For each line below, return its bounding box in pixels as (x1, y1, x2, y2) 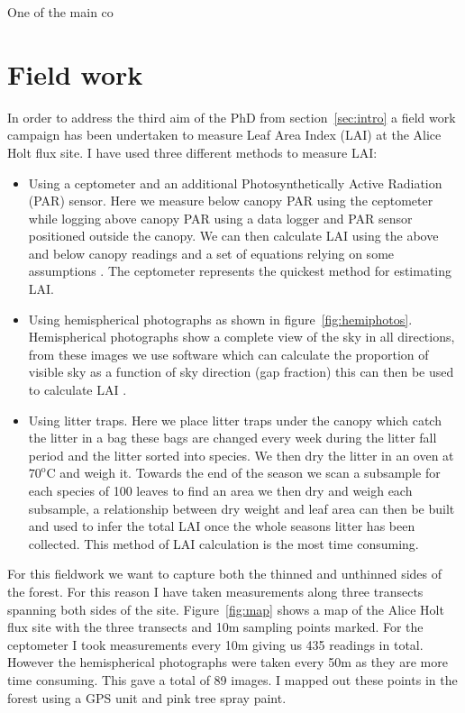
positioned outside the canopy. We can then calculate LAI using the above (28, 226, 439, 245)
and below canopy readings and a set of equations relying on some (28, 243, 395, 262)
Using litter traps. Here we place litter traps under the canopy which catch (28, 410, 442, 429)
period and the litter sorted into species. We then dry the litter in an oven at (28, 445, 454, 464)
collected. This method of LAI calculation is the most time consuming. (28, 534, 419, 553)
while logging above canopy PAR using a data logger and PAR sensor (28, 208, 413, 227)
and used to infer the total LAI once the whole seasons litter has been (28, 516, 415, 535)
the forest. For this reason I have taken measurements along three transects (7, 581, 424, 600)
